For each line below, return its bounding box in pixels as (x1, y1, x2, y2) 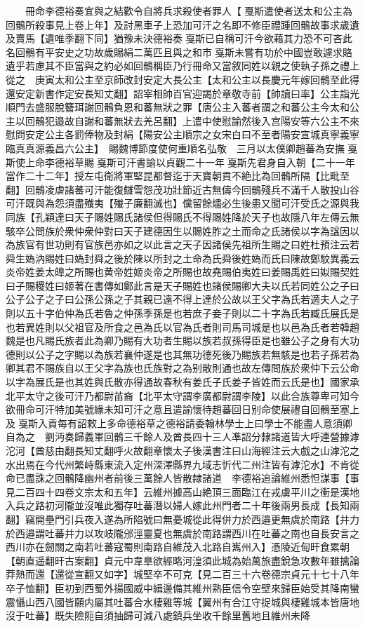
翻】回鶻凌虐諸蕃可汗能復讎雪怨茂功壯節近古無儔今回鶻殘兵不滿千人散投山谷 (6, 182, 359, 196)
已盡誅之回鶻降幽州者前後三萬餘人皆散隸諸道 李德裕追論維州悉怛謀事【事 (15, 471, 359, 485)
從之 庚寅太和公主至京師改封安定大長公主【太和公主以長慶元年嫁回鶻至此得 (6, 72, 359, 86)
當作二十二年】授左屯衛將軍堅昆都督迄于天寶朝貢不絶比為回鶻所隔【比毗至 (6, 168, 350, 183)
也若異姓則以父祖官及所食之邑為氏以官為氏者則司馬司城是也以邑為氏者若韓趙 (6, 319, 359, 334)
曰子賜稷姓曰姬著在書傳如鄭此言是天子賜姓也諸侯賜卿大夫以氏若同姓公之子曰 (6, 278, 359, 292)
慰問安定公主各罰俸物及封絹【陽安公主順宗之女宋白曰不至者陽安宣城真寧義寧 (6, 127, 359, 142)
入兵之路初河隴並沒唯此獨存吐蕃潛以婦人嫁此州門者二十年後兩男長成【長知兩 (6, 498, 359, 513)
